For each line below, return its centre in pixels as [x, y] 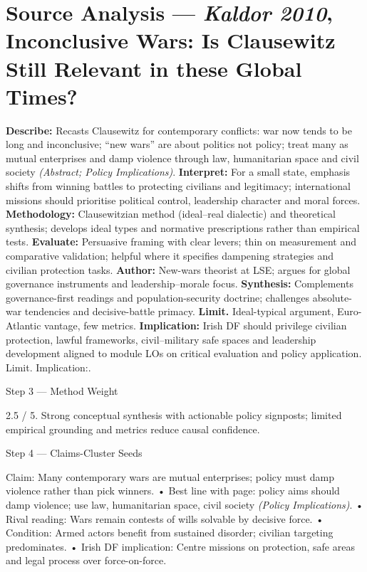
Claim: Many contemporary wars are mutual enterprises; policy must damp [170, 476]
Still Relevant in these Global [154, 68]
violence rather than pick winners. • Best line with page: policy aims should [173, 491]
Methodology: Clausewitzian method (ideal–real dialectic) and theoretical [171, 214]
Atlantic [24, 325]
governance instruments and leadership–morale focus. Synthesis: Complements [180, 284]
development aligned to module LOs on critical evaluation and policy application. [184, 353]
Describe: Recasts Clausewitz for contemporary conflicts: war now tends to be [179, 130]
